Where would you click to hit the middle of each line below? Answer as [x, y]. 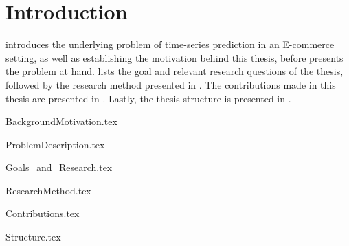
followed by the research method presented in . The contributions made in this [171, 84]
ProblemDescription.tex [55, 144]
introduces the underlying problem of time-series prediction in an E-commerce [170, 44]
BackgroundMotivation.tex [61, 121]
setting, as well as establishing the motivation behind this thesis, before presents [174, 57]
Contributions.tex [43, 213]
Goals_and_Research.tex [59, 167]
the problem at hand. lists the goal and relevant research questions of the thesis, [174, 71]
